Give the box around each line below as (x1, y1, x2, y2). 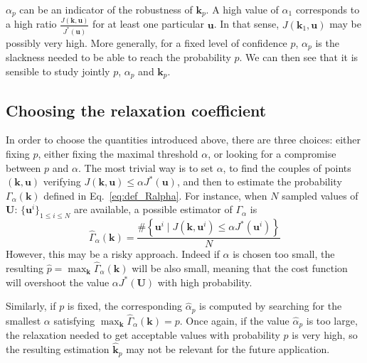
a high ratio (6, 16, 57, 31)
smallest (6, 313, 41, 327)
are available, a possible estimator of (74, 202, 233, 217)
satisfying (53, 313, 95, 327)
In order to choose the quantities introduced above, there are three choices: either (6, 132, 361, 147)
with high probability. (157, 274, 252, 289)
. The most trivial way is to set (78, 160, 213, 175)
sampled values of (282, 188, 358, 202)
